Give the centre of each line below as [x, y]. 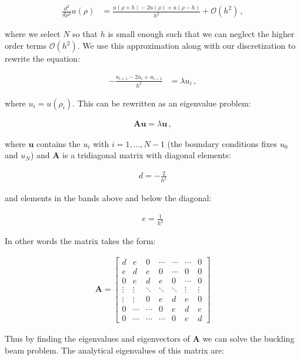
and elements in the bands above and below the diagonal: [108, 198]
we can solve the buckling [249, 339]
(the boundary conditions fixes [222, 143]
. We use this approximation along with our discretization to [186, 46]
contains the [59, 143]
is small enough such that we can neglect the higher [201, 34]
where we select [33, 34]
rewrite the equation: [43, 59]
